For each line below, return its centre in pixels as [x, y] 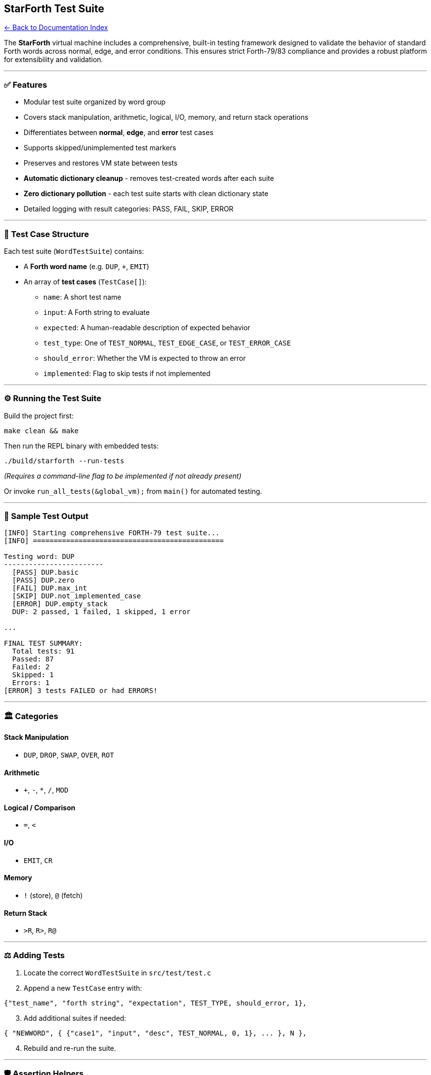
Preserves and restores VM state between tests [101, 163]
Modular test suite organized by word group [95, 102]
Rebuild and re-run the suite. [70, 1048]
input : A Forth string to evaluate [97, 312]
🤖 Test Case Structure [46, 234]
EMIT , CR [38, 860]
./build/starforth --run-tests [64, 461]
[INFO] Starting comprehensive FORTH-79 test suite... [112, 533]
